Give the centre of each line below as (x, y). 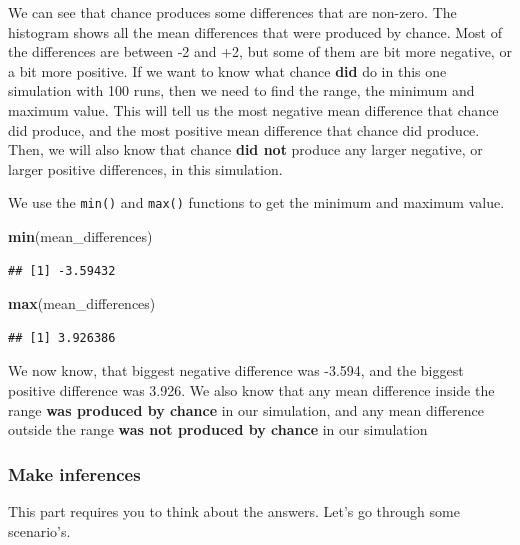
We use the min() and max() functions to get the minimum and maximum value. (256, 202)
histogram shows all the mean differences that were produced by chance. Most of (255, 31)
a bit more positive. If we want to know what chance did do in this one (227, 70)
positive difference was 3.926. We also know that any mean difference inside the (251, 389)
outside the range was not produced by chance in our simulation (218, 429)
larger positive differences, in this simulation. (145, 168)
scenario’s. (39, 530)
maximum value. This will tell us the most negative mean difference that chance (253, 109)
